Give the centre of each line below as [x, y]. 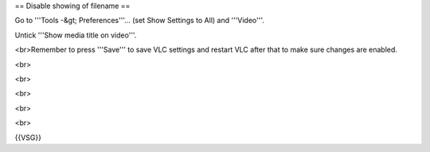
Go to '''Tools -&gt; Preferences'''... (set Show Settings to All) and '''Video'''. [139, 21]
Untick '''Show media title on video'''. [76, 35]
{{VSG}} [28, 137]
